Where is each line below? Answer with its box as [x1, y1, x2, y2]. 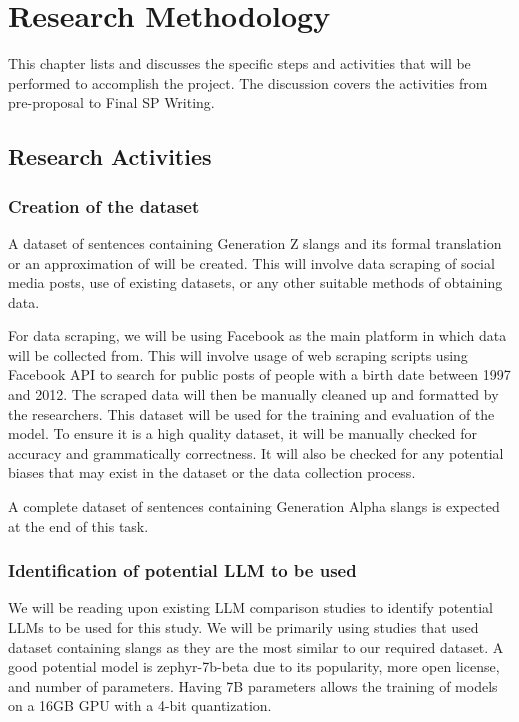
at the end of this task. [8, 515, 149, 536]
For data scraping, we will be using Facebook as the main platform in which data [8, 325, 507, 346]
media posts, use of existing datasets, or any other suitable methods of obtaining [8, 272, 503, 293]
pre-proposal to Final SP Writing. [8, 92, 215, 113]
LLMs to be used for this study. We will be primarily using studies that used [8, 617, 479, 638]
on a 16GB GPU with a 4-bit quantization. [8, 695, 272, 716]
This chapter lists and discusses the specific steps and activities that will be [8, 53, 471, 74]
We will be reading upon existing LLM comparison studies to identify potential [8, 597, 493, 618]
